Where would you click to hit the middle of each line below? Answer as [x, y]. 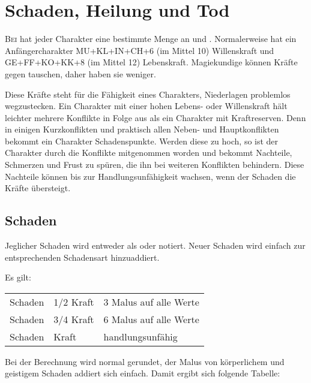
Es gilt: [18, 277]
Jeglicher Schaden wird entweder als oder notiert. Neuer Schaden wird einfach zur [155, 245]
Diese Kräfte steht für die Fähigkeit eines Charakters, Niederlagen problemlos [148, 94]
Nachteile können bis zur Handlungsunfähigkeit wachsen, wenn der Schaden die [150, 176]
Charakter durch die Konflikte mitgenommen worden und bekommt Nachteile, [149, 153]
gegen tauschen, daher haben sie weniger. [80, 73]
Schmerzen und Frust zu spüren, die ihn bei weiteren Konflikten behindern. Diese [155, 165]
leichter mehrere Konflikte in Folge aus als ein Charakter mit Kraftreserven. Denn [155, 117]
